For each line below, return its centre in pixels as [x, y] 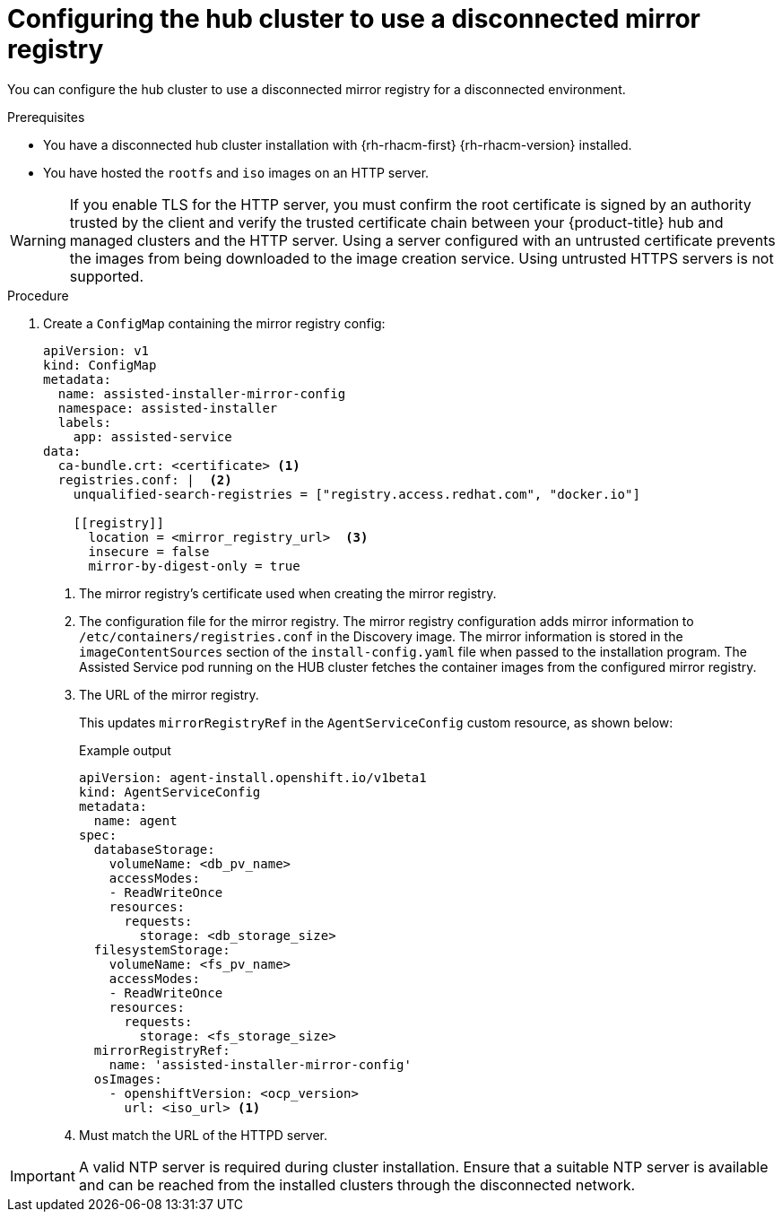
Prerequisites [46, 117]
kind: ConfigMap [100, 365]
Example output [125, 750]
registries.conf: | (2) [145, 479]
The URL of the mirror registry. [169, 694]
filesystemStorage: [162, 949]
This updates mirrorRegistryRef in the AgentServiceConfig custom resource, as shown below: [376, 722]
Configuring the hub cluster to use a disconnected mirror [354, 19]
